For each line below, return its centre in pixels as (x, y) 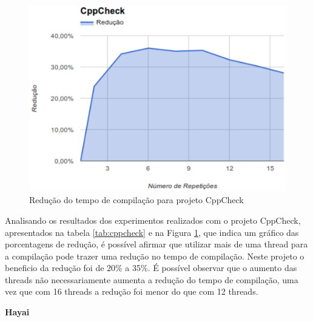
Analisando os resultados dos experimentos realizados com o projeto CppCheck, (153, 220)
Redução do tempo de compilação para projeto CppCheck (136, 200)
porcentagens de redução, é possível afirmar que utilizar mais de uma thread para (156, 244)
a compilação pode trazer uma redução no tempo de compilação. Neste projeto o (155, 256)
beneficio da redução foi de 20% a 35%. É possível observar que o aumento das (151, 268)
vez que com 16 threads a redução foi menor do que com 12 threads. (132, 291)
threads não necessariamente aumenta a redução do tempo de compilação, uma (152, 279)
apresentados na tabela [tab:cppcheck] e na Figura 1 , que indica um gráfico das (152, 232)
